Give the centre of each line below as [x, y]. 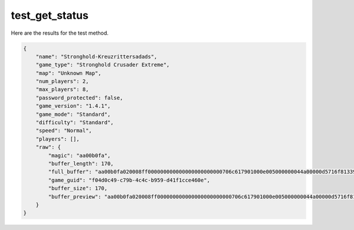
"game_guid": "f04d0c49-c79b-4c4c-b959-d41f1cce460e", [129, 180]
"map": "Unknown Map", [68, 73]
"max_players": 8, [62, 89]
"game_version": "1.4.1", [73, 106]
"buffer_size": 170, [78, 189]
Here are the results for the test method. [60, 33]
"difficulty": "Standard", [75, 123]
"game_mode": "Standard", [73, 114]
